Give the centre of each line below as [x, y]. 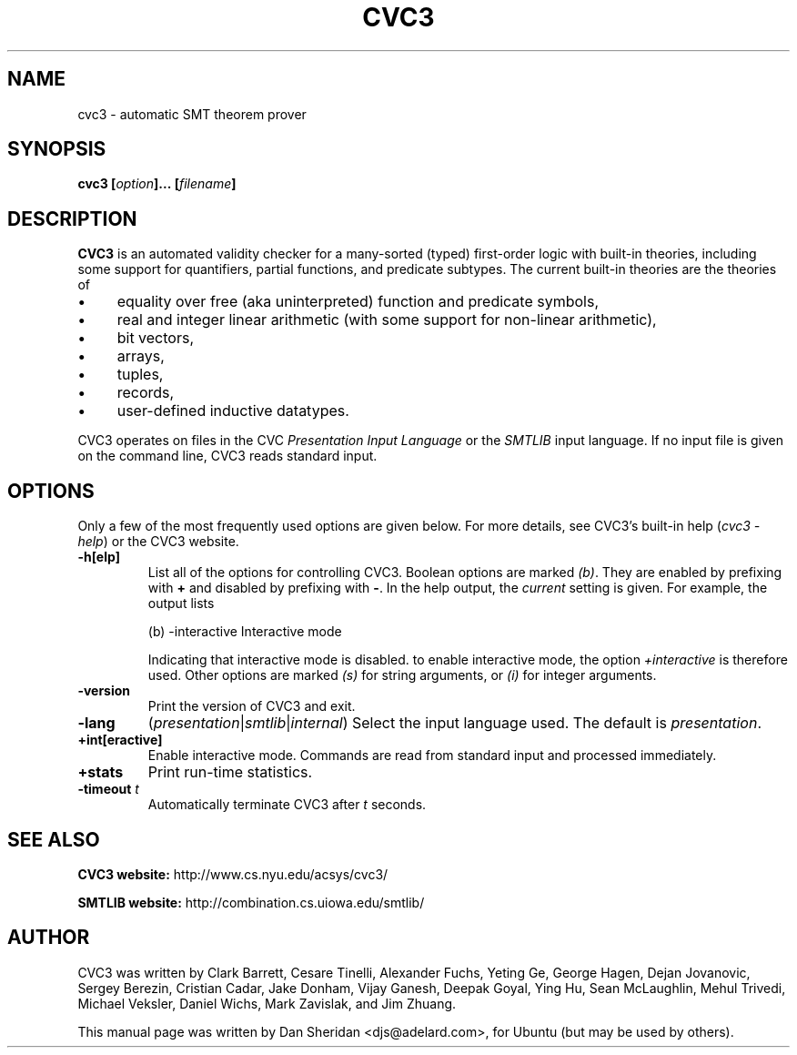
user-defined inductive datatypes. [233, 411]
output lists [181, 604]
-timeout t [108, 789]
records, [146, 393]
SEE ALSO [54, 839]
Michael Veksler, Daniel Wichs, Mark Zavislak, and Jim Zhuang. [267, 1003]
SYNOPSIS [57, 149]
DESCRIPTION [72, 218]
